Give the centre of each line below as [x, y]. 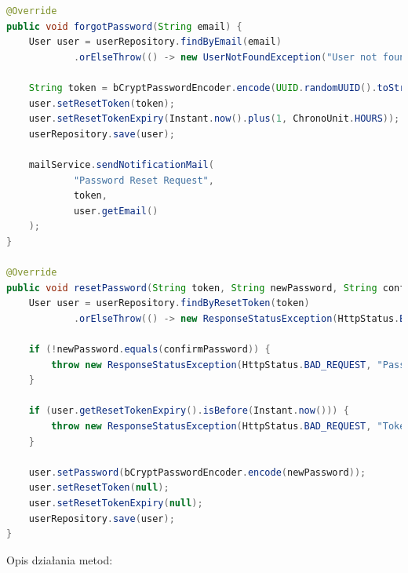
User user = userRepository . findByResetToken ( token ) [169, 303]
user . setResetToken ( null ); [99, 488]
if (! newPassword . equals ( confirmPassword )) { [149, 350]
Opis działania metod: [60, 559]
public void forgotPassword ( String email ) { [124, 26]
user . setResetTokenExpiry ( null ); [116, 503]
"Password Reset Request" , [144, 180]
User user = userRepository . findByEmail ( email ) [155, 42]
